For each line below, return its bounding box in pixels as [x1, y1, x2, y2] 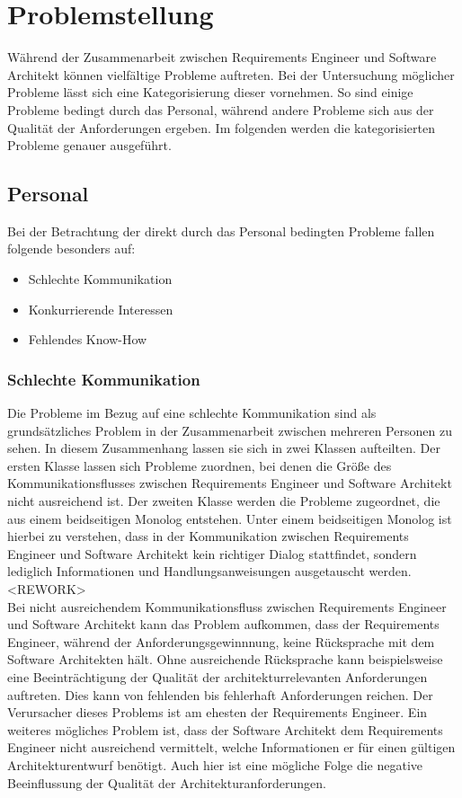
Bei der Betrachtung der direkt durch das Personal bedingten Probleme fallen [7, 221, 435, 240]
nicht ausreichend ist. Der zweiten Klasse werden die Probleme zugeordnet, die [7, 492, 440, 510]
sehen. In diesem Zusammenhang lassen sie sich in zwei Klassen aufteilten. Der [7, 439, 440, 457]
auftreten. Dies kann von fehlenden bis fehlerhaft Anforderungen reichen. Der [7, 685, 433, 704]
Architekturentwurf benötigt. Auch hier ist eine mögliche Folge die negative [7, 755, 423, 774]
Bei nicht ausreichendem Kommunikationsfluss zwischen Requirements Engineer [7, 597, 447, 616]
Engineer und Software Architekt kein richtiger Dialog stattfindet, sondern [7, 544, 417, 563]
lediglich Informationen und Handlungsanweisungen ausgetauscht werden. [7, 562, 412, 581]
